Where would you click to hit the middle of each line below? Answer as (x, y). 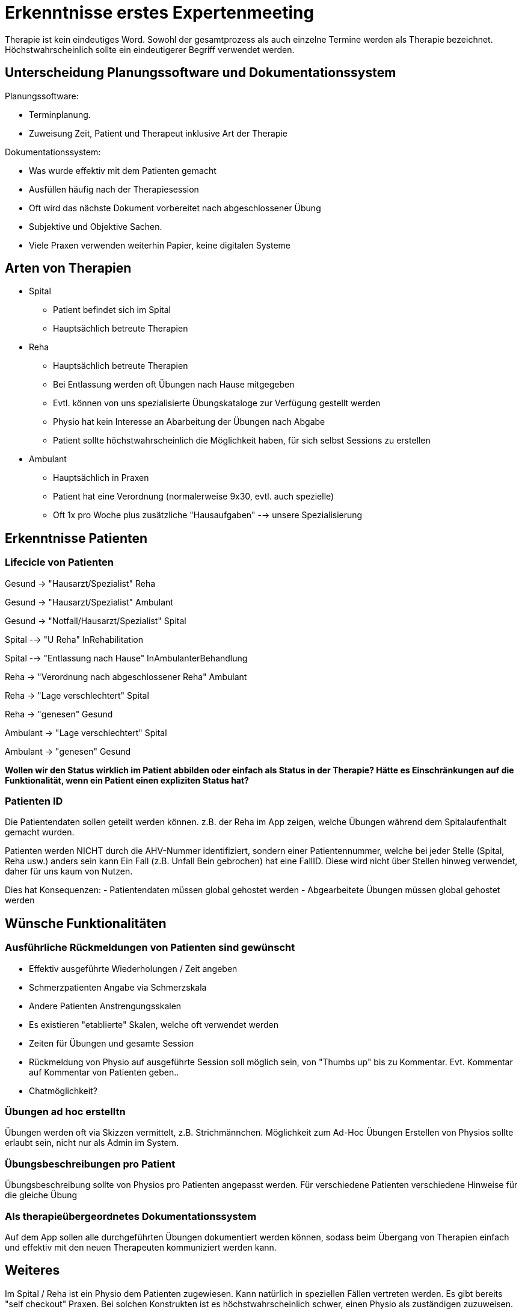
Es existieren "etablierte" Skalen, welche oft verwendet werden (154, 1024)
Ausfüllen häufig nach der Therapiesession (114, 189)
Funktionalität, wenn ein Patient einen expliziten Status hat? (127, 780)
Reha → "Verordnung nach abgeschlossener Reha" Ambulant (126, 676)
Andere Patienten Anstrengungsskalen (105, 1006)
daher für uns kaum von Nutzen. (69, 871)
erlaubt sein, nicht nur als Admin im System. (92, 1143)
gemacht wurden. (40, 832)
